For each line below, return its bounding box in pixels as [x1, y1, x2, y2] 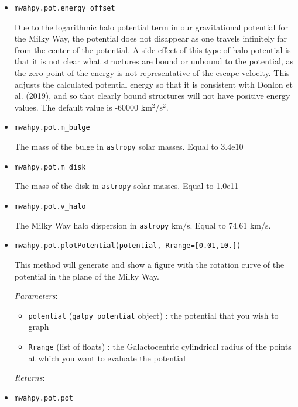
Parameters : [14, 289, 58, 302]
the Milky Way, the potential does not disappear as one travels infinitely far [14, 32, 287, 44]
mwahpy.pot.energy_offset [14, 4, 115, 12]
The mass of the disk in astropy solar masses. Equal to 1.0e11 [14, 180, 239, 192]
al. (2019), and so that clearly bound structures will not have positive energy [14, 89, 290, 102]
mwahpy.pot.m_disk [14, 163, 86, 171]
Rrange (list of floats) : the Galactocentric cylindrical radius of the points [28, 340, 292, 353]
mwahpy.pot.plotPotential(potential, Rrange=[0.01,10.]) [14, 242, 241, 250]
